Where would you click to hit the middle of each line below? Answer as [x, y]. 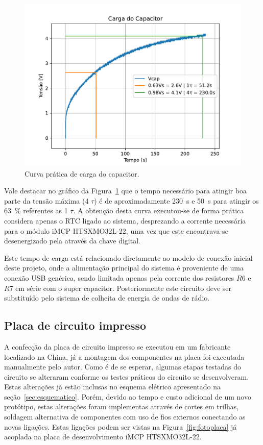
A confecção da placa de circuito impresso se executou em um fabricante [117, 346]
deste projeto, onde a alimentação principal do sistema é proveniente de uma [124, 268]
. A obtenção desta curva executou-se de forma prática [159, 211]
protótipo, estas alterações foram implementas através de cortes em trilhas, [122, 406]
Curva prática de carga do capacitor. [82, 173]
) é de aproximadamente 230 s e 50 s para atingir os [176, 200]
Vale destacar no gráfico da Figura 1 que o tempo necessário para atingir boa [126, 191]
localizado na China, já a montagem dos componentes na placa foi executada [124, 356]
